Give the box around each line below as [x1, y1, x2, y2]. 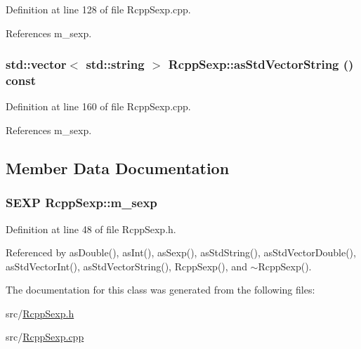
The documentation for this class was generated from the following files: [6, 282, 315, 297]
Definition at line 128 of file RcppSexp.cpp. [6, 2, 191, 16]
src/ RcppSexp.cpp [6, 329, 84, 344]
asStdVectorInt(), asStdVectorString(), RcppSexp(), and [6, 258, 247, 273]
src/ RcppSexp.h [6, 305, 74, 320]
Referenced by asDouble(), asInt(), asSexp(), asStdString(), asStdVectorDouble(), [6, 245, 356, 260]
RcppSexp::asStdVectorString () [168, 55, 354, 73]
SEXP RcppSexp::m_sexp [6, 194, 157, 211]
